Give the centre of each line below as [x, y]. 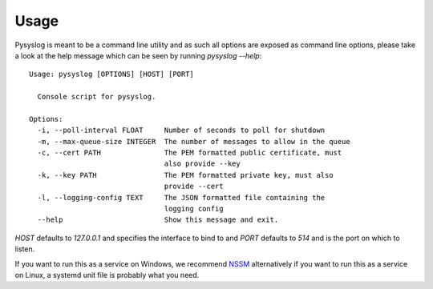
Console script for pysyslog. [97, 97]
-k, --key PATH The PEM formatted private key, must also [185, 175]
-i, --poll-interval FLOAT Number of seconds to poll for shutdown [181, 130]
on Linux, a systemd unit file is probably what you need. [107, 275]
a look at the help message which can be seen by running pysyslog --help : [138, 55]
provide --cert [194, 187]
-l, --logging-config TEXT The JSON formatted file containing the [181, 197]
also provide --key [202, 164]
